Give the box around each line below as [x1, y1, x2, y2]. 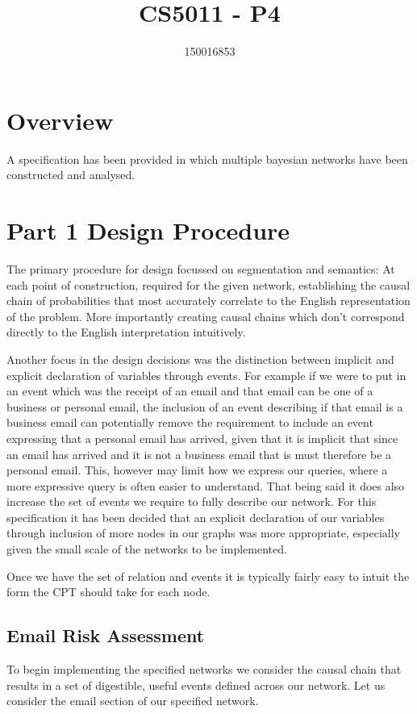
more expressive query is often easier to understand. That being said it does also [6, 477, 405, 494]
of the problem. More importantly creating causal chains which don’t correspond [6, 307, 405, 324]
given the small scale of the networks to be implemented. [6, 541, 287, 557]
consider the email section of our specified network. [6, 692, 259, 709]
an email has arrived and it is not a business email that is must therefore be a [6, 445, 392, 462]
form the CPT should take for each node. [6, 583, 211, 600]
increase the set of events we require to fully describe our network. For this [6, 493, 377, 510]
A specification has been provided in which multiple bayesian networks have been [6, 150, 408, 167]
